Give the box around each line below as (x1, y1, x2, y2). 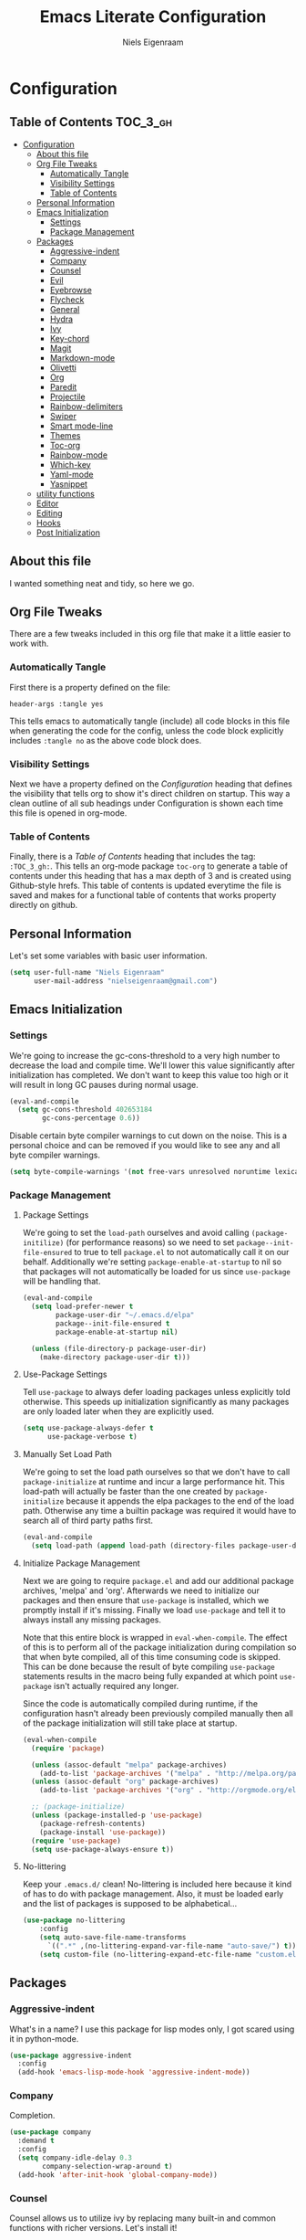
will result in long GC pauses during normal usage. (9, 1079, 199, 1090)
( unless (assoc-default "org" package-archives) (31, 1777, 219, 1787)
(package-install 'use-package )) (39, 1827, 167, 1837)
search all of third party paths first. (22, 1515, 153, 1527)
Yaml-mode (49, 469, 94, 480)
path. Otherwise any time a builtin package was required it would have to (22, 1506, 297, 1516)
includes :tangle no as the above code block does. (9, 734, 202, 745)
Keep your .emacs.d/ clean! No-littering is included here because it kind (22, 1879, 292, 1890)
